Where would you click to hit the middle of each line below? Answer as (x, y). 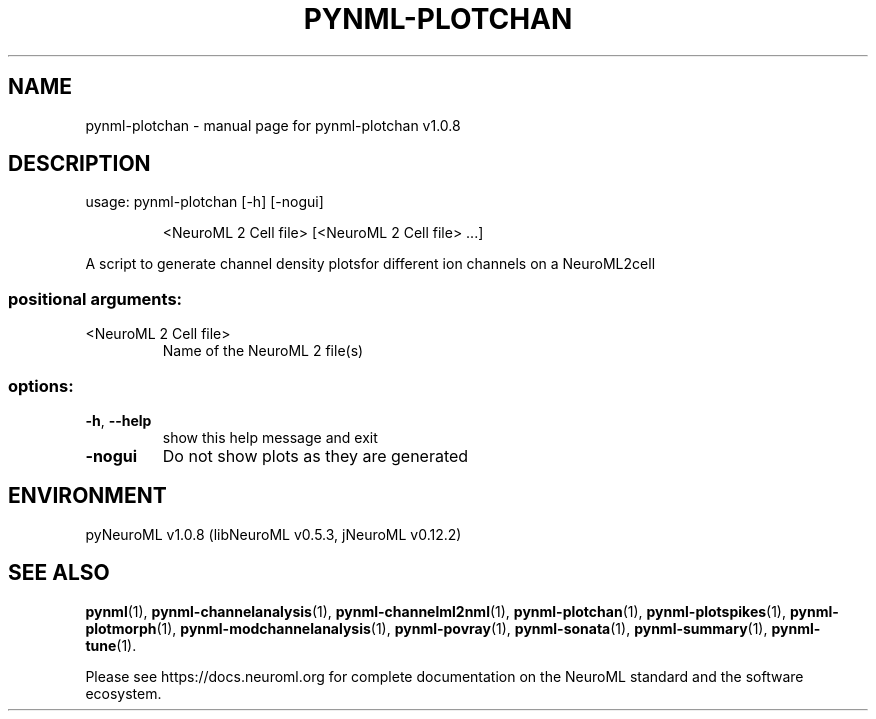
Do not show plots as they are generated (315, 455)
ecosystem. (123, 693)
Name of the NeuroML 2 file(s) (263, 351)
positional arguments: (95, 298)
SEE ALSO (59, 573)
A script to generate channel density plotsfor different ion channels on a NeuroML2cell (370, 264)
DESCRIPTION (79, 164)
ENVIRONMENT (87, 496)
